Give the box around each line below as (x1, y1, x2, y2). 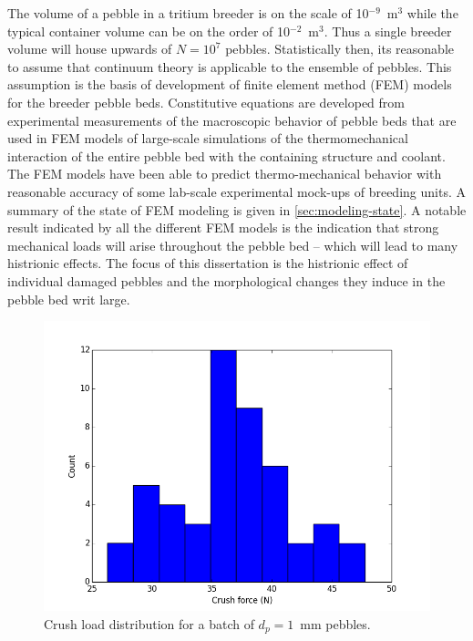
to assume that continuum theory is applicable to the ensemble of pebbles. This (7, 57, 452, 76)
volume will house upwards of (7, 39, 172, 58)
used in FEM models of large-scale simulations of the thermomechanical (7, 129, 408, 148)
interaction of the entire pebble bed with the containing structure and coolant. (7, 146, 446, 165)
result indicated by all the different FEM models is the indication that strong (7, 218, 439, 237)
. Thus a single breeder (324, 21, 452, 40)
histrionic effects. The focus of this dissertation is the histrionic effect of (7, 253, 408, 273)
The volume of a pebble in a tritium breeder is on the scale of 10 (7, 4, 369, 22)
